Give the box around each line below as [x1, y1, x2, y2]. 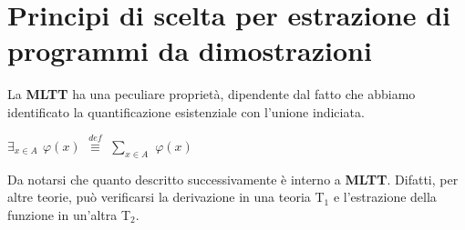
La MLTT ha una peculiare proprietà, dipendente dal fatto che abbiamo [7, 85, 416, 104]
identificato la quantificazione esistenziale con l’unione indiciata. [7, 102, 365, 121]
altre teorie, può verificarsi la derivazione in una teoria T [7, 187, 325, 206]
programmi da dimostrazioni [7, 32, 372, 69]
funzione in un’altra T [7, 205, 131, 224]
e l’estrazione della [333, 187, 437, 206]
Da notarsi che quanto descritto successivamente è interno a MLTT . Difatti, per [7, 169, 459, 188]
